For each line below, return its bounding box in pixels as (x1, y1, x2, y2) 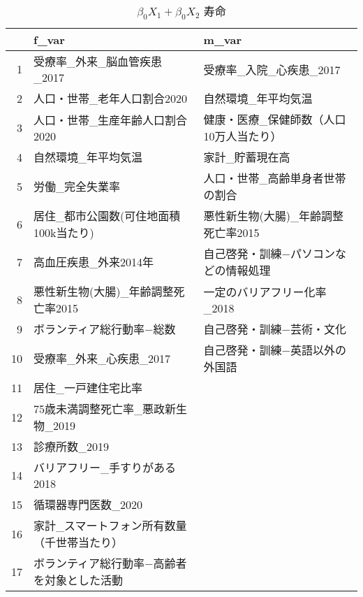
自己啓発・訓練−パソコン (203, 245, 336, 262)
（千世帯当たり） (34, 534, 124, 551)
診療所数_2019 (34, 438, 110, 455)
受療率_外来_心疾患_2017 (34, 350, 171, 367)
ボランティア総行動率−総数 (34, 321, 176, 338)
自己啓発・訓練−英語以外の (203, 342, 347, 359)
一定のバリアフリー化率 (203, 283, 327, 300)
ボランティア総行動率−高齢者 (34, 555, 187, 572)
